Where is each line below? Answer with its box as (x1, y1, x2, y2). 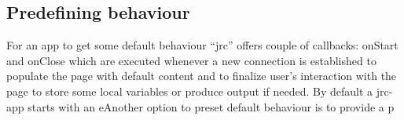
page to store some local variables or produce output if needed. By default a (6, 82, 373, 99)
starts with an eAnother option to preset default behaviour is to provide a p (28, 98, 395, 115)
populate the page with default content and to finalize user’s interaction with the (6, 67, 397, 84)
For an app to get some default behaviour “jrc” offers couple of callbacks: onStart (6, 37, 398, 53)
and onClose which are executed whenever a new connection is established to (6, 52, 376, 68)
